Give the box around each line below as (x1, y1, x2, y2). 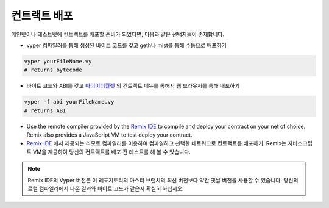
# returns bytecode (24, 66, 82, 73)
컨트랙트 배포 (11, 9, 73, 23)
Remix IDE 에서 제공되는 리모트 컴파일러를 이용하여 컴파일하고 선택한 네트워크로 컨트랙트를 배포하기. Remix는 (26, 140, 287, 147)
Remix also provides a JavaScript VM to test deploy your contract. (26, 131, 193, 138)
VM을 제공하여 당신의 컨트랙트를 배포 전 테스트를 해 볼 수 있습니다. (32, 148, 191, 156)
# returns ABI (24, 107, 66, 114)
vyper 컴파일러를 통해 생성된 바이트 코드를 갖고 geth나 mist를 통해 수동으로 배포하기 (26, 41, 227, 49)
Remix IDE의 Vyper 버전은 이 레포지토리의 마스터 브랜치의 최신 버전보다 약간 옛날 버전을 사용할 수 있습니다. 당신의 (27, 176, 299, 184)
